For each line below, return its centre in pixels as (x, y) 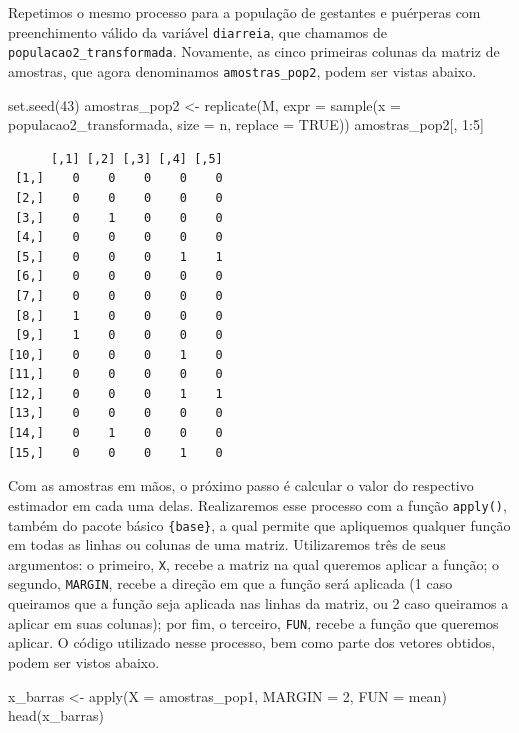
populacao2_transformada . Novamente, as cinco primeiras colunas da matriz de (254, 51)
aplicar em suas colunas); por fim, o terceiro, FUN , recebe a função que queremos (253, 622)
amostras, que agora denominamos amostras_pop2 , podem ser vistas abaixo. (242, 70)
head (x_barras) (56, 715)
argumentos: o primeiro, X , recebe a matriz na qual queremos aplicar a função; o (253, 563)
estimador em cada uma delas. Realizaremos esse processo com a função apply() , (257, 504)
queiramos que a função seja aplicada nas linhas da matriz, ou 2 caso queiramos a (258, 603)
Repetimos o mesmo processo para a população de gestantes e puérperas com (244, 12)
